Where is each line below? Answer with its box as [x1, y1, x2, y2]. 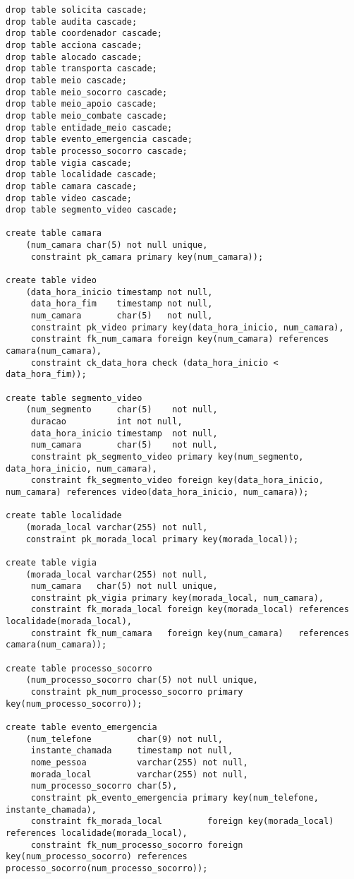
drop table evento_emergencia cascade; [6, 134, 193, 145]
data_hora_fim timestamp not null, [30, 299, 213, 309]
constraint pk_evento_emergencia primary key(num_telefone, [30, 792, 319, 803]
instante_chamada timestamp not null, [30, 746, 233, 756]
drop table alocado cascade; [6, 52, 142, 62]
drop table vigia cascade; [6, 157, 132, 168]
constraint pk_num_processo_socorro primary [30, 687, 243, 698]
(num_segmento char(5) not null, [25, 405, 218, 415]
